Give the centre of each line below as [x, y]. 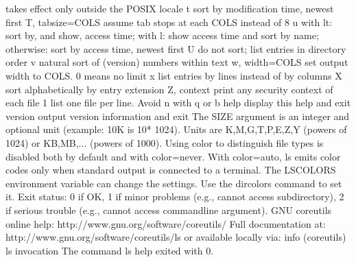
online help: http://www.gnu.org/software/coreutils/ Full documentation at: [166, 223]
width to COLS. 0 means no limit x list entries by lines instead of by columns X [174, 75]
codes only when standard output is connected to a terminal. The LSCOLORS [171, 170]
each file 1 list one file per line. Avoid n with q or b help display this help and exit [178, 103]
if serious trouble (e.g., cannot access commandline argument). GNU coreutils [169, 210]
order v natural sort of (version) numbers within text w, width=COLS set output [177, 62]
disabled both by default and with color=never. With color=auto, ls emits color [173, 156]
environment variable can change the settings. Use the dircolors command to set [174, 183]
